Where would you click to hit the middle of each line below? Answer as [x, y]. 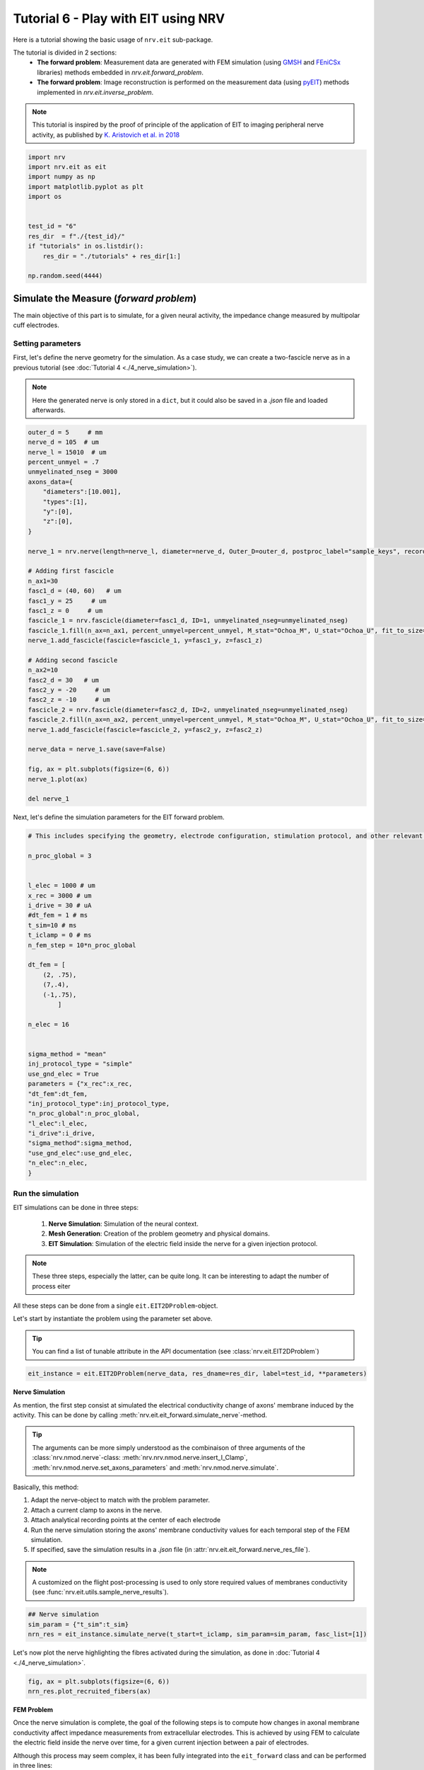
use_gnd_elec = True [63, 1074]
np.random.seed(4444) [65, 276]
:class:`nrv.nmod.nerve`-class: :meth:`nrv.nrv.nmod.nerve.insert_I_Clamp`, [140, 1458]
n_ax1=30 [43, 581]
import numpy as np [61, 177]
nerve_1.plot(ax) [58, 779]
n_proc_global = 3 [60, 856]
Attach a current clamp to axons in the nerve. [96, 1510]
